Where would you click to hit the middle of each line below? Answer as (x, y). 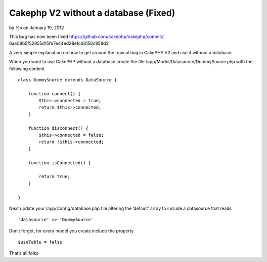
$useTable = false (40, 242)
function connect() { (54, 94)
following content (27, 69)
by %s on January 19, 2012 (37, 28)
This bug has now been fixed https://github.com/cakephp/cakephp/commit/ (87, 37)
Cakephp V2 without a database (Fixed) (92, 13)
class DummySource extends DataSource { (67, 80)
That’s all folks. (24, 253)
